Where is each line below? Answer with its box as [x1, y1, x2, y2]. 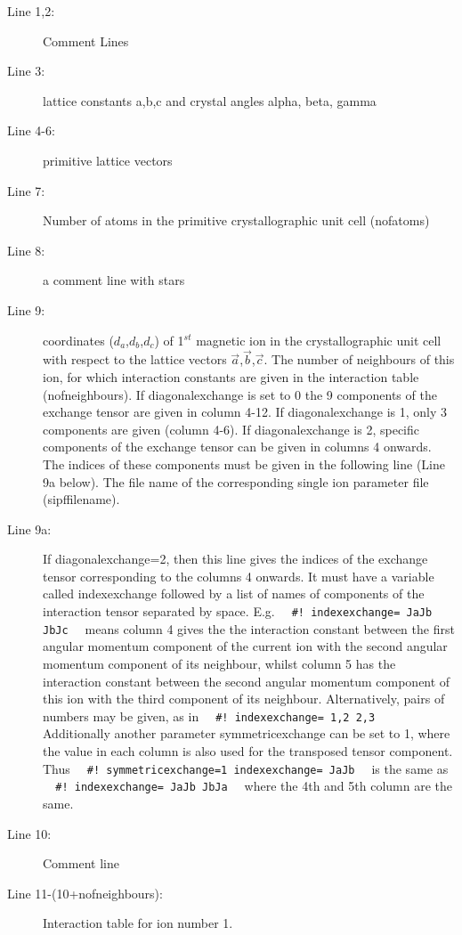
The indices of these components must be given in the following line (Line [43, 454, 445, 473]
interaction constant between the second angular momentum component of [43, 671, 450, 690]
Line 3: [7, 61, 45, 80]
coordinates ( [43, 330, 114, 349]
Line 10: [7, 824, 52, 842]
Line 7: [7, 181, 45, 199]
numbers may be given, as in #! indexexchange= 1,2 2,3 [43, 706, 376, 725]
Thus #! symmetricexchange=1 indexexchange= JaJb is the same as [43, 759, 449, 777]
